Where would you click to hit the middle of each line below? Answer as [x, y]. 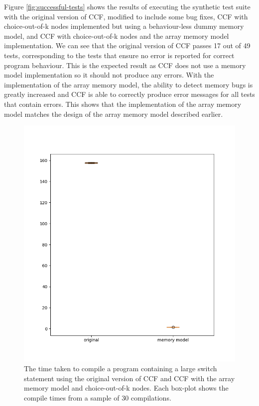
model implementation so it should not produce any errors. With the [109, 75]
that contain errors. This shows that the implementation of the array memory [123, 104]
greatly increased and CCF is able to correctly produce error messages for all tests [129, 94]
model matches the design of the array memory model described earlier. [114, 114]
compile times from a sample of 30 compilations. [98, 397]
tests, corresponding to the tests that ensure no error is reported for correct [119, 55]
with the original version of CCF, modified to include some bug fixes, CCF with [126, 16]
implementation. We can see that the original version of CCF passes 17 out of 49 [127, 45]
